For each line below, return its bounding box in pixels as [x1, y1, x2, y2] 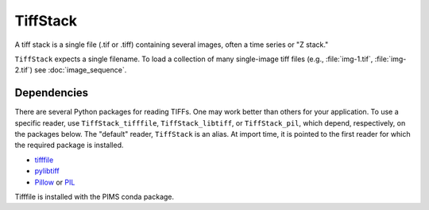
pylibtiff [34, 166, 60, 176]
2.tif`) [14, 65, 33, 75]
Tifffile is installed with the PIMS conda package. [14, 192, 175, 201]
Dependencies [14, 86, 89, 99]
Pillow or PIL [34, 177, 75, 187]
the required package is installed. [14, 140, 124, 150]
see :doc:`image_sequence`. [34, 65, 127, 75]
